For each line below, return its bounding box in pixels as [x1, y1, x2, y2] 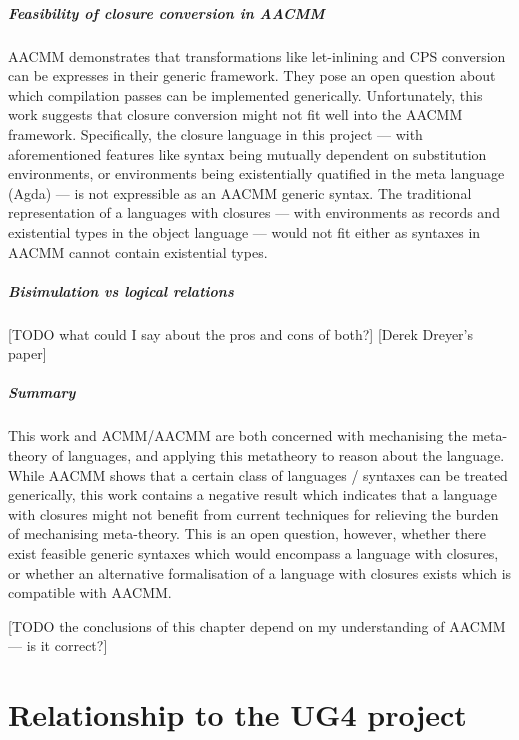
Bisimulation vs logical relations [8, 280, 234, 301]
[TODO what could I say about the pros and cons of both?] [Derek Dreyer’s [8, 323, 473, 344]
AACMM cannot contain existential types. [8, 241, 268, 262]
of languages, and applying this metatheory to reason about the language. [51, 445, 505, 465]
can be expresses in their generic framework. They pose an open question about [8, 65, 496, 86]
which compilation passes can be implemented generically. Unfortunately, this [8, 84, 483, 105]
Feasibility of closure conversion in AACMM [8, 2, 325, 23]
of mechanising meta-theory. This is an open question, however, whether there [8, 523, 487, 544]
